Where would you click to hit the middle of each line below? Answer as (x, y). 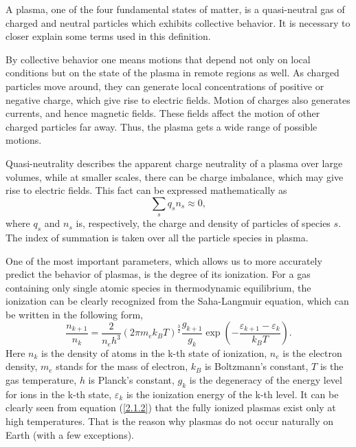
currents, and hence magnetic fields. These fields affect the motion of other (163, 113)
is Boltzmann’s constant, (256, 366)
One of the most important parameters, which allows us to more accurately (164, 260)
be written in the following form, (74, 314)
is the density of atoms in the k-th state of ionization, (154, 352)
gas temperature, (41, 380)
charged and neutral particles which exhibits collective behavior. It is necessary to (178, 22)
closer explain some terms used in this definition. (108, 36)
